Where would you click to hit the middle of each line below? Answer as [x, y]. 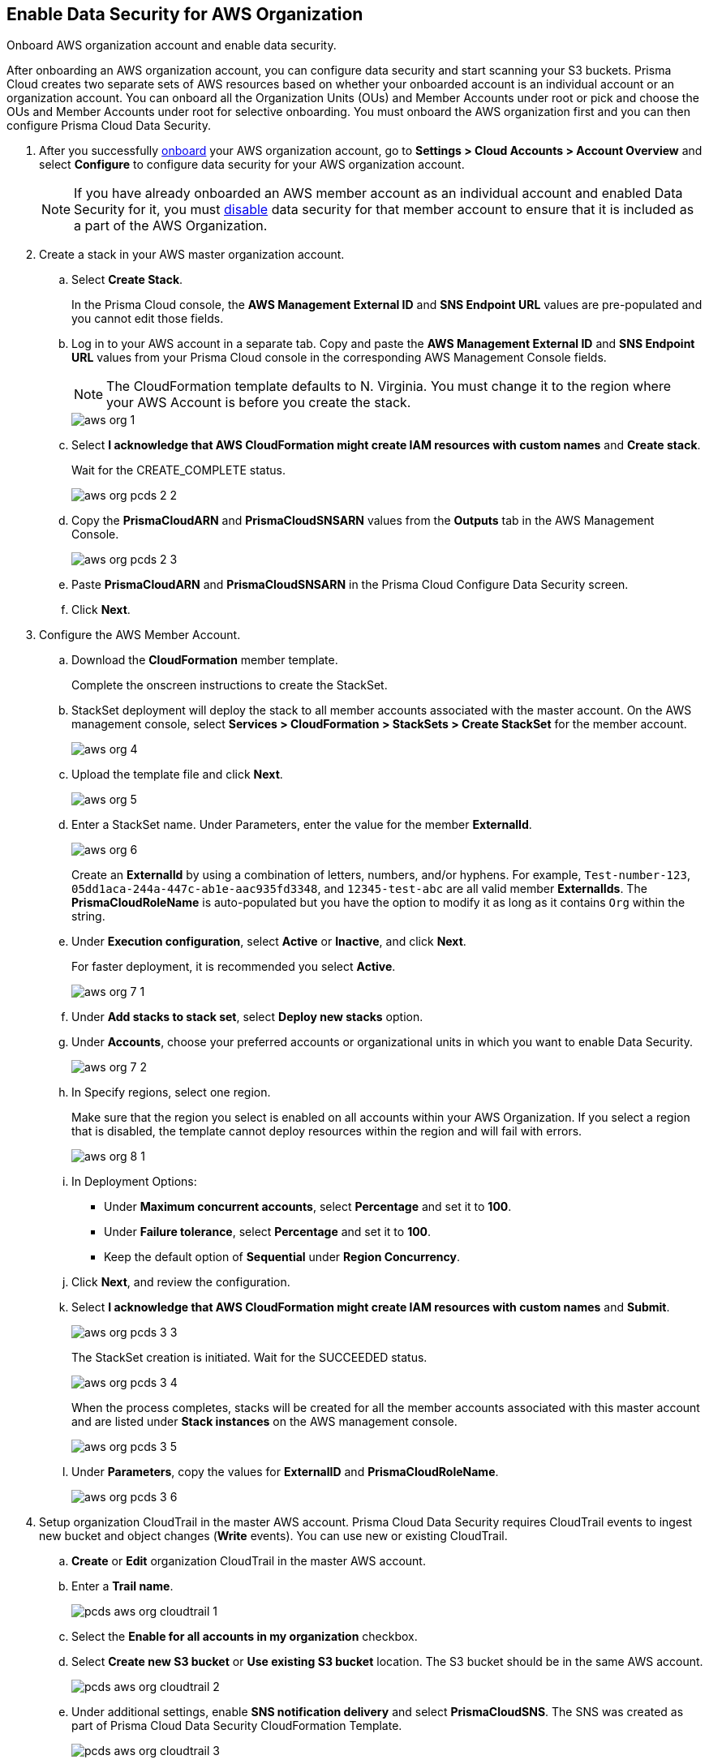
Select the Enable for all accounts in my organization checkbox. [245, 1637]
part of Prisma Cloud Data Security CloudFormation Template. [237, 1726]
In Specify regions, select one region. [171, 1092]
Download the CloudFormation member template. [205, 660]
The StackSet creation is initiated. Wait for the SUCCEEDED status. [249, 1358]
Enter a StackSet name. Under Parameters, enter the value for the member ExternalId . [302, 825]
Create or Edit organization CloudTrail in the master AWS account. [249, 1561]
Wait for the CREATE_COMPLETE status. [179, 470]
